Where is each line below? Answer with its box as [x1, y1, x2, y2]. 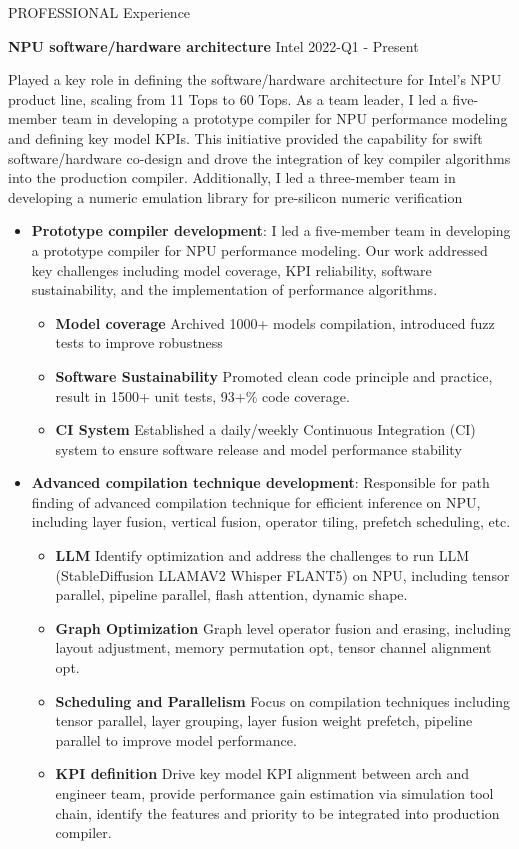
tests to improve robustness [55, 332, 223, 353]
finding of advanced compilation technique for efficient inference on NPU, [31, 491, 481, 512]
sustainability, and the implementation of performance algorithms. [31, 279, 438, 300]
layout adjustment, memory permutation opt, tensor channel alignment [55, 637, 492, 658]
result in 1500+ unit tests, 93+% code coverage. [55, 385, 350, 406]
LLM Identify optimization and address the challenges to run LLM [55, 545, 469, 566]
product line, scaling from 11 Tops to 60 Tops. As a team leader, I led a [8, 88, 448, 109]
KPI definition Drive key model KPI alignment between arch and [55, 763, 470, 784]
